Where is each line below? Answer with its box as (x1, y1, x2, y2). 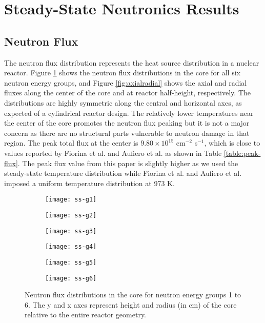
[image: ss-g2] (45, 211, 97, 219)
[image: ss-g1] (45, 196, 97, 204)
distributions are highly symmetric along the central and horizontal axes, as (4, 97, 242, 108)
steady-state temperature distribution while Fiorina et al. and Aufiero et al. (4, 168, 242, 178)
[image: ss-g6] (45, 274, 97, 282)
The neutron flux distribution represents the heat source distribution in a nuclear (4, 57, 259, 68)
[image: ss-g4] (45, 243, 97, 251)
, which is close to (204, 137, 260, 148)
